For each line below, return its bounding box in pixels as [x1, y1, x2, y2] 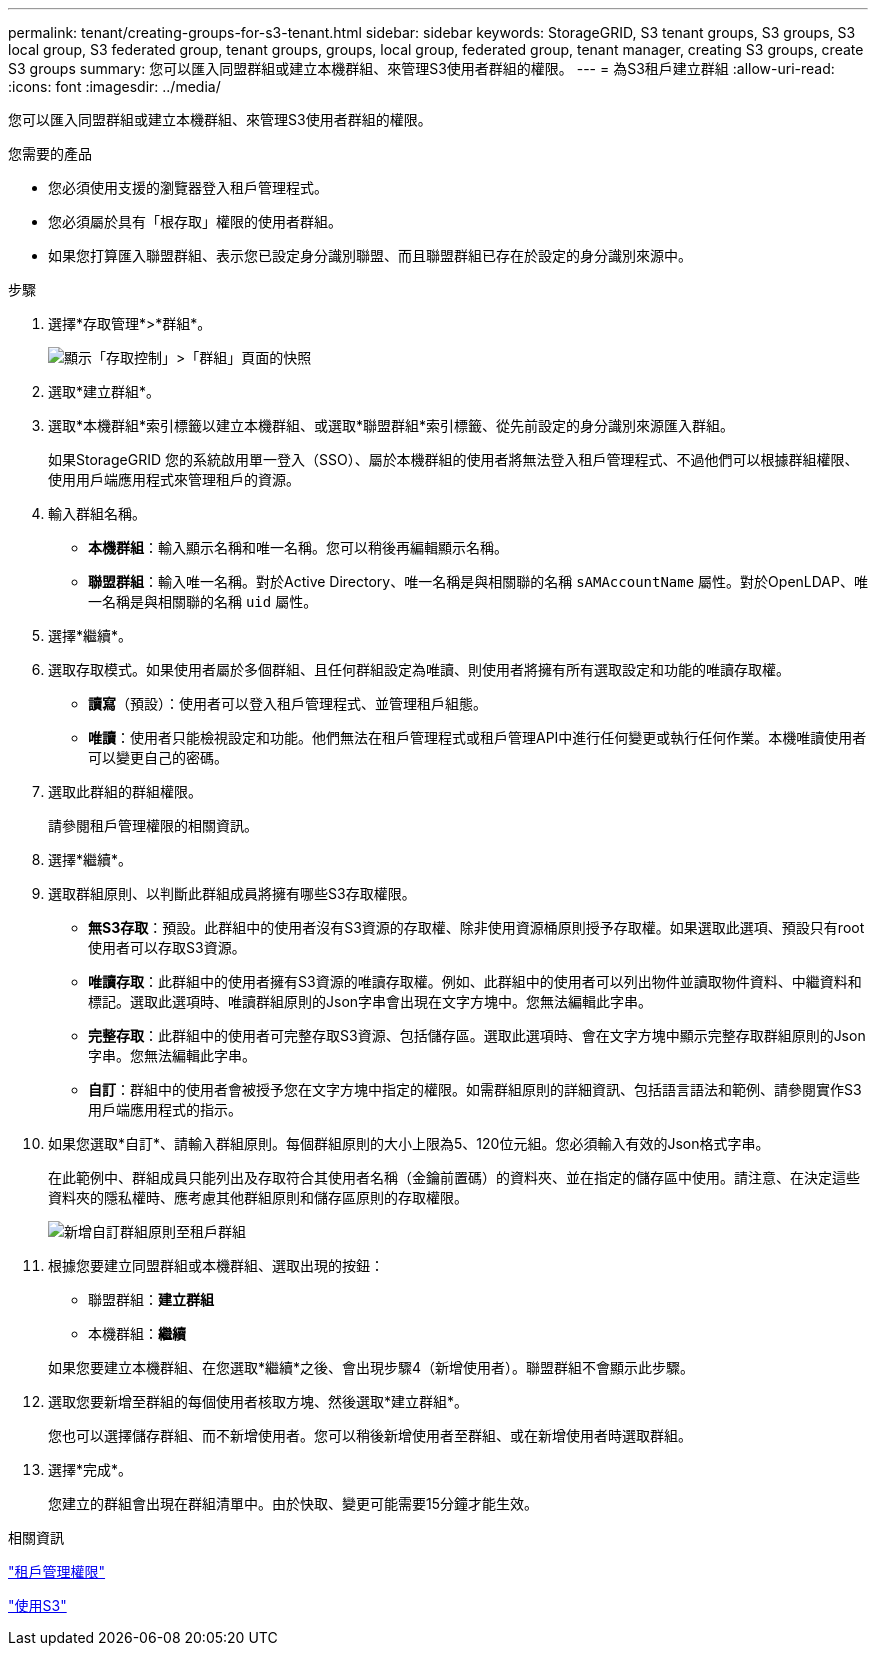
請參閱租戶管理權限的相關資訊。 [48, 817, 258, 834]
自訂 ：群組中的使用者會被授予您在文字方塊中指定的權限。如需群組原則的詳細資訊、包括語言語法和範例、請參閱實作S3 [88, 1081, 862, 1098]
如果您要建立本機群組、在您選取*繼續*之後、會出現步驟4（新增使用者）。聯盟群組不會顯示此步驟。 [48, 1359, 695, 1376]
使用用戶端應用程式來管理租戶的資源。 [48, 471, 300, 488]
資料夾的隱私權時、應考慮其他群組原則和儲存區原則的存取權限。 [48, 1189, 468, 1206]
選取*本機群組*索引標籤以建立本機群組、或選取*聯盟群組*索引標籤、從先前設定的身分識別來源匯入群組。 [48, 417, 735, 434]
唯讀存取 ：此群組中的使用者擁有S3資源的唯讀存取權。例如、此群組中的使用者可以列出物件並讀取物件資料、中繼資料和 [88, 973, 862, 990]
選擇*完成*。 [48, 1461, 133, 1478]
